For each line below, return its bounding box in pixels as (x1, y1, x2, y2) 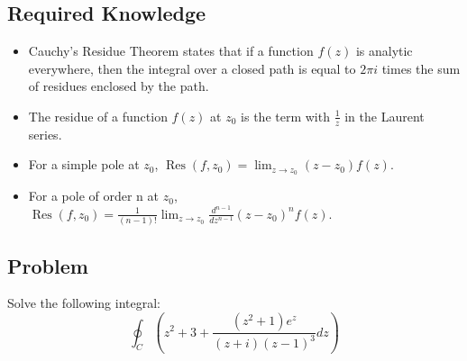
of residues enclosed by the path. (28, 77, 209, 95)
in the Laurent (344, 106, 425, 125)
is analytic (355, 41, 413, 60)
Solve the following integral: (7, 293, 161, 312)
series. (28, 124, 62, 143)
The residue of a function (28, 106, 168, 125)
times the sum (381, 59, 461, 77)
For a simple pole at (28, 155, 140, 174)
